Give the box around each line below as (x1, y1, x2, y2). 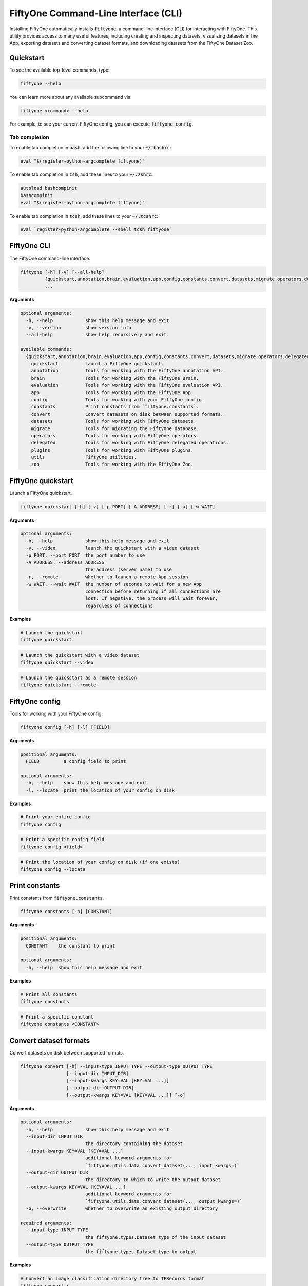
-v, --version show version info (26, 325, 132, 331)
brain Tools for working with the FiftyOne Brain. (31, 375, 199, 381)
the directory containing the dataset (85, 1141, 183, 1147)
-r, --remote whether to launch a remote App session (26, 574, 188, 580)
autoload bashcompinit (20, 185, 78, 191)
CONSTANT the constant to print (26, 943, 115, 949)
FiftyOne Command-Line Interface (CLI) (9, 8, 182, 19)
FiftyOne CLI (9, 242, 51, 251)
